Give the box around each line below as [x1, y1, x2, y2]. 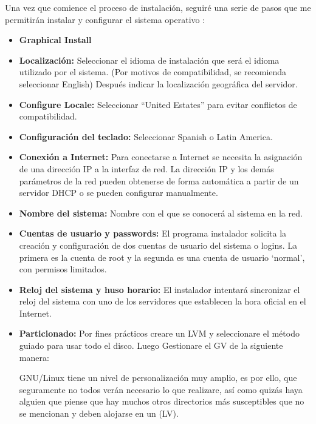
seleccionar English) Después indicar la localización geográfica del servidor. [19, 77, 298, 90]
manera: [19, 351, 49, 363]
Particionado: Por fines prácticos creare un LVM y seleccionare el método [19, 327, 300, 340]
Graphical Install [19, 33, 92, 46]
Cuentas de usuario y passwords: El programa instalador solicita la [19, 227, 287, 240]
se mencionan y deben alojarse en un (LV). [19, 407, 179, 420]
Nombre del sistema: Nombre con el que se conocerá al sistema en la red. [19, 206, 303, 219]
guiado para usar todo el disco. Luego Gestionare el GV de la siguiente [19, 339, 283, 352]
